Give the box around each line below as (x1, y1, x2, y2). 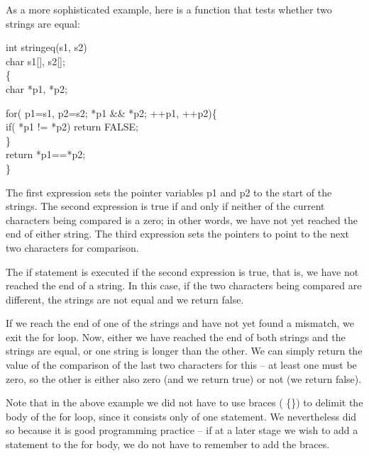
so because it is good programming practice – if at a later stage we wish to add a (6, 423, 358, 438)
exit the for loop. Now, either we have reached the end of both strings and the (6, 329, 346, 344)
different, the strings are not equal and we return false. (6, 291, 244, 306)
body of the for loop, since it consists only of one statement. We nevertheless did (6, 408, 357, 423)
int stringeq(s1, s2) (6, 40, 87, 55)
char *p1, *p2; (6, 81, 67, 96)
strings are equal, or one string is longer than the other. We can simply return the (6, 343, 363, 358)
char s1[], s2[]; (6, 53, 65, 68)
